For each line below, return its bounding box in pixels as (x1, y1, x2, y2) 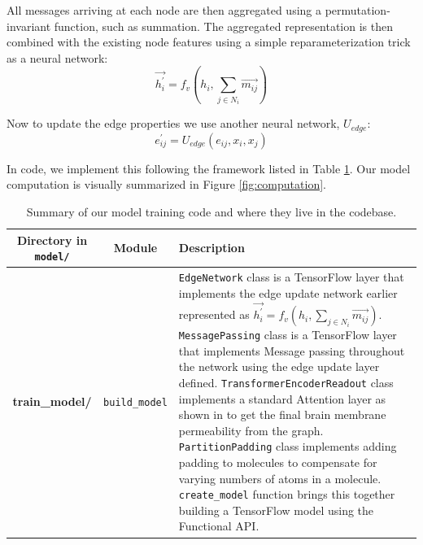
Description (178, 239, 245, 256)
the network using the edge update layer (178, 358, 380, 375)
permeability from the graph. (178, 421, 324, 438)
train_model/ (12, 393, 92, 410)
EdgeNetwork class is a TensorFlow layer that (178, 268, 404, 286)
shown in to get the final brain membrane (178, 406, 386, 423)
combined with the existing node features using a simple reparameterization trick (7, 33, 411, 50)
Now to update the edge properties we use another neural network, (7, 115, 340, 132)
